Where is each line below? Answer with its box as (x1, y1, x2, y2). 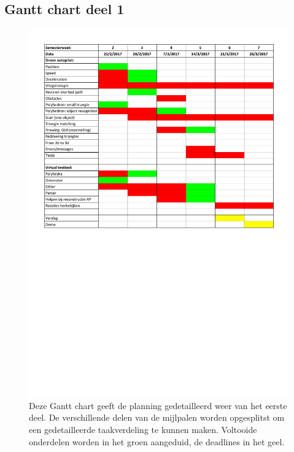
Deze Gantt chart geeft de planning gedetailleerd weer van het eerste (29, 399, 287, 412)
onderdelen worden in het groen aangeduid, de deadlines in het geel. (29, 435, 285, 448)
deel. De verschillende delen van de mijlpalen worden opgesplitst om (29, 411, 285, 424)
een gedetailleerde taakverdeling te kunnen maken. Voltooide (29, 423, 257, 435)
